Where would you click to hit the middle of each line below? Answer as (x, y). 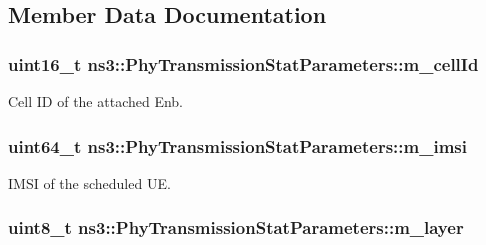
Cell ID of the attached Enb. (95, 101)
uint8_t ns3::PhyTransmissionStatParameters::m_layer (236, 227)
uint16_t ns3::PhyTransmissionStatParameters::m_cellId (243, 63)
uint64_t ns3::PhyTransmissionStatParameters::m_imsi (237, 145)
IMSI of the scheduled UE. (89, 182)
